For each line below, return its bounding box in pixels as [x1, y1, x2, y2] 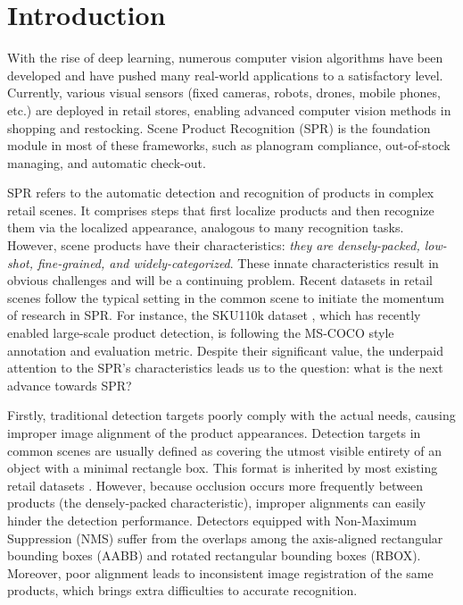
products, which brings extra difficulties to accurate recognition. [7, 581, 358, 600]
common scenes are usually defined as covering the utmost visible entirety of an [7, 441, 442, 459]
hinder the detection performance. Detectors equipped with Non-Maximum [7, 510, 417, 529]
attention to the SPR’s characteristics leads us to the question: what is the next [7, 358, 443, 377]
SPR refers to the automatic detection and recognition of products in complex [7, 183, 434, 202]
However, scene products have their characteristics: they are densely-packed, [7, 236, 420, 255]
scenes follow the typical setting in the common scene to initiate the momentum [7, 288, 444, 307]
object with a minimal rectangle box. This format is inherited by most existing [7, 458, 438, 477]
